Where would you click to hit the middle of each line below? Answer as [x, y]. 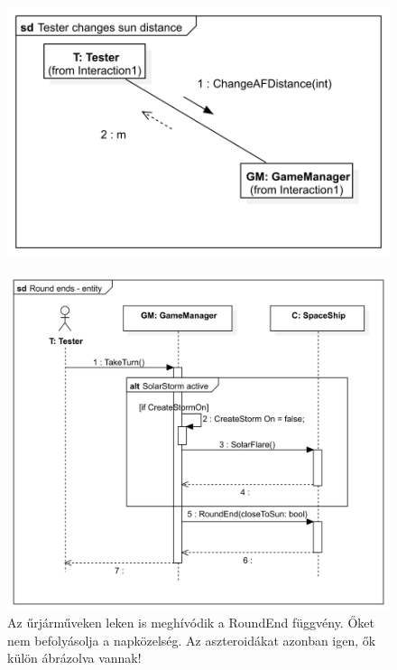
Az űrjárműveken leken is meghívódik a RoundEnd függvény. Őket [191, 623]
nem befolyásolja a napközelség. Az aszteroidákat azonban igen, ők [192, 640]
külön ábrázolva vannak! [74, 658]
